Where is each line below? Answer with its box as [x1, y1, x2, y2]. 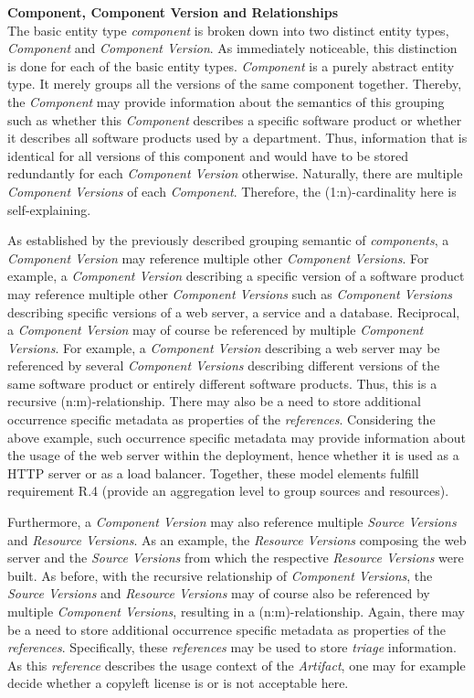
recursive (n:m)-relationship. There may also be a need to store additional [7, 392, 421, 411]
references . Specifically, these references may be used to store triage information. [7, 638, 457, 657]
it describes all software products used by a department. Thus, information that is [7, 128, 468, 147]
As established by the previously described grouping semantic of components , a [7, 231, 449, 250]
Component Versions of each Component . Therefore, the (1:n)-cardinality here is [7, 181, 457, 200]
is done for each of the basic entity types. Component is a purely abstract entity [7, 56, 455, 75]
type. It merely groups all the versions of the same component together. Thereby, [7, 74, 462, 93]
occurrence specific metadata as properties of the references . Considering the [7, 410, 436, 429]
